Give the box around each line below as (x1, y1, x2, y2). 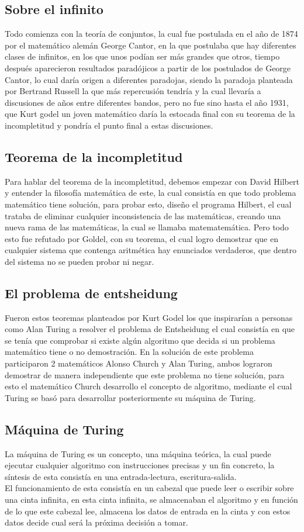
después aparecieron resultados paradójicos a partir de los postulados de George (5, 61, 291, 74)
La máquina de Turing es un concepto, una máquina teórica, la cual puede (5, 447, 271, 460)
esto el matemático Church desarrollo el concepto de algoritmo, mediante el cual (5, 380, 292, 392)
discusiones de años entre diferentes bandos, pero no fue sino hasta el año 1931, (5, 96, 289, 108)
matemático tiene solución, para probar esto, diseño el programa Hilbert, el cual (5, 198, 292, 210)
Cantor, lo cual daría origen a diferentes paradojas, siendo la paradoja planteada (5, 73, 293, 85)
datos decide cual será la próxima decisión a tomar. (5, 516, 188, 528)
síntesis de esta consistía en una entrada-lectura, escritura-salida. (5, 470, 237, 482)
